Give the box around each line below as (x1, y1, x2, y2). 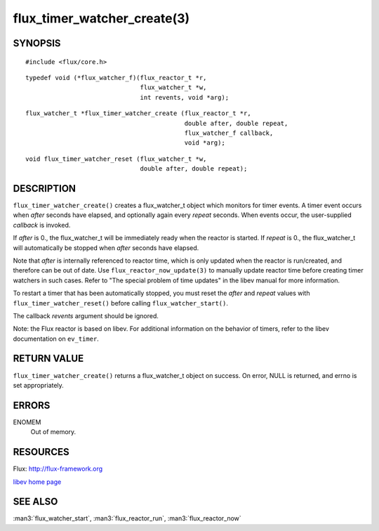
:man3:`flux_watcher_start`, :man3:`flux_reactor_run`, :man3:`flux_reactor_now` (13, 514, 241, 523)
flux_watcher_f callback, (184, 129, 274, 137)
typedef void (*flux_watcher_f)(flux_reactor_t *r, (25, 74, 207, 81)
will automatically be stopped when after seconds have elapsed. (13, 243, 199, 252)
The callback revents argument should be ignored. (13, 311, 159, 320)
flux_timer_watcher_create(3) (13, 11, 190, 26)
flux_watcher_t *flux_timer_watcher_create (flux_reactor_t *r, (25, 110, 252, 117)
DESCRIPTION (13, 183, 77, 195)
